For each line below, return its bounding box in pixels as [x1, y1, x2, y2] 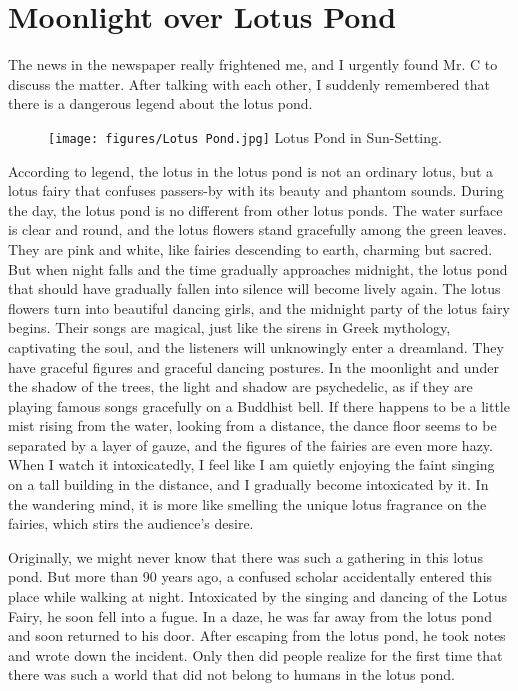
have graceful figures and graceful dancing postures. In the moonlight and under [8, 356, 499, 377]
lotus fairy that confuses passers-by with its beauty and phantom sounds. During [8, 180, 504, 201]
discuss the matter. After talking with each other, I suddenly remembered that [8, 73, 490, 94]
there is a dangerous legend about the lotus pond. [8, 93, 313, 114]
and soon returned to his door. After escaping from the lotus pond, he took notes [8, 625, 506, 646]
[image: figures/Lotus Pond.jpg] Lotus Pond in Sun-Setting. [48, 126, 442, 147]
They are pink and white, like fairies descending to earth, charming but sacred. [8, 238, 493, 259]
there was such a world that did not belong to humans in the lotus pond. [8, 664, 455, 685]
